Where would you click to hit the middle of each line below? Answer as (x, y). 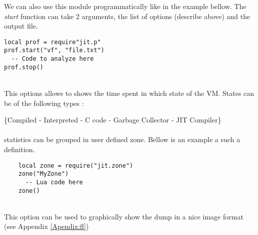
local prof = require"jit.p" (53, 42)
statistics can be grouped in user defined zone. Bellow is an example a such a (122, 139)
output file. (21, 26)
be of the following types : (44, 103)
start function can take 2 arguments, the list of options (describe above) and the (127, 16)
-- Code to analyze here (52, 59)
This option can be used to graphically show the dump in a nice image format (124, 216)
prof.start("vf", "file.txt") (54, 50)
